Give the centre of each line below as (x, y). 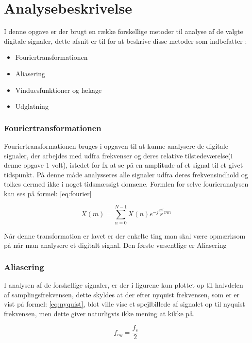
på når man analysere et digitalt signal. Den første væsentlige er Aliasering (115, 245)
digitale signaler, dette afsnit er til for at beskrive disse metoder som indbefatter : (126, 41)
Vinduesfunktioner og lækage (59, 90)
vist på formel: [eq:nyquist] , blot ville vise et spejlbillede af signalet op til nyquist (125, 304)
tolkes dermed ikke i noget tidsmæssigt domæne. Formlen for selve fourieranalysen (126, 184)
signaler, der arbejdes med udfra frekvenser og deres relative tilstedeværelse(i (118, 155)
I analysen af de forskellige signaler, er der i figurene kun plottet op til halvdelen (124, 285)
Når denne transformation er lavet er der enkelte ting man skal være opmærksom (125, 235)
